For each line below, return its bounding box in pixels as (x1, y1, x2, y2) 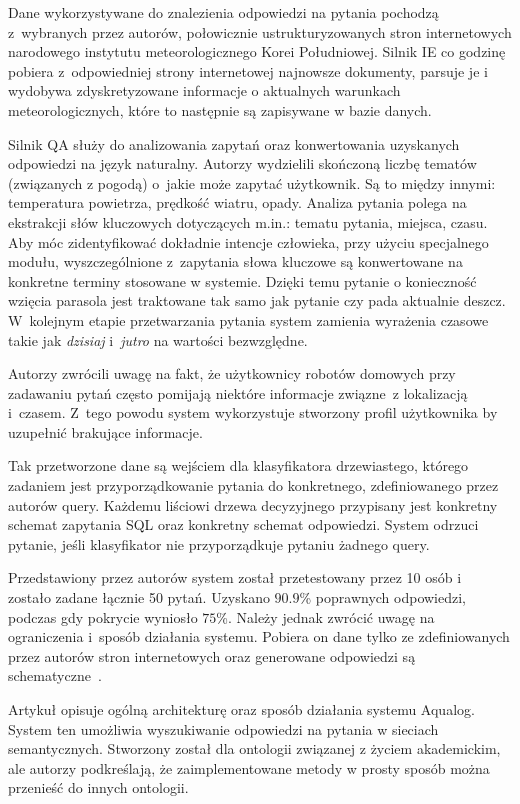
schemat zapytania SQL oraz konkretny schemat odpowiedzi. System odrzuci (8, 514, 479, 535)
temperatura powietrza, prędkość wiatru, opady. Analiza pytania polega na (8, 192, 467, 213)
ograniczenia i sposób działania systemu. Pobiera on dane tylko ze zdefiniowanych (8, 626, 510, 647)
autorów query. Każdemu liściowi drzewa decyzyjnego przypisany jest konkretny (8, 494, 498, 515)
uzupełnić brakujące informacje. (8, 421, 203, 442)
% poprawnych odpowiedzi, (299, 587, 467, 608)
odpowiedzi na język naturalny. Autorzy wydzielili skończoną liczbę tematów (8, 153, 477, 174)
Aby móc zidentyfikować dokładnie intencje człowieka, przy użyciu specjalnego (8, 231, 489, 252)
